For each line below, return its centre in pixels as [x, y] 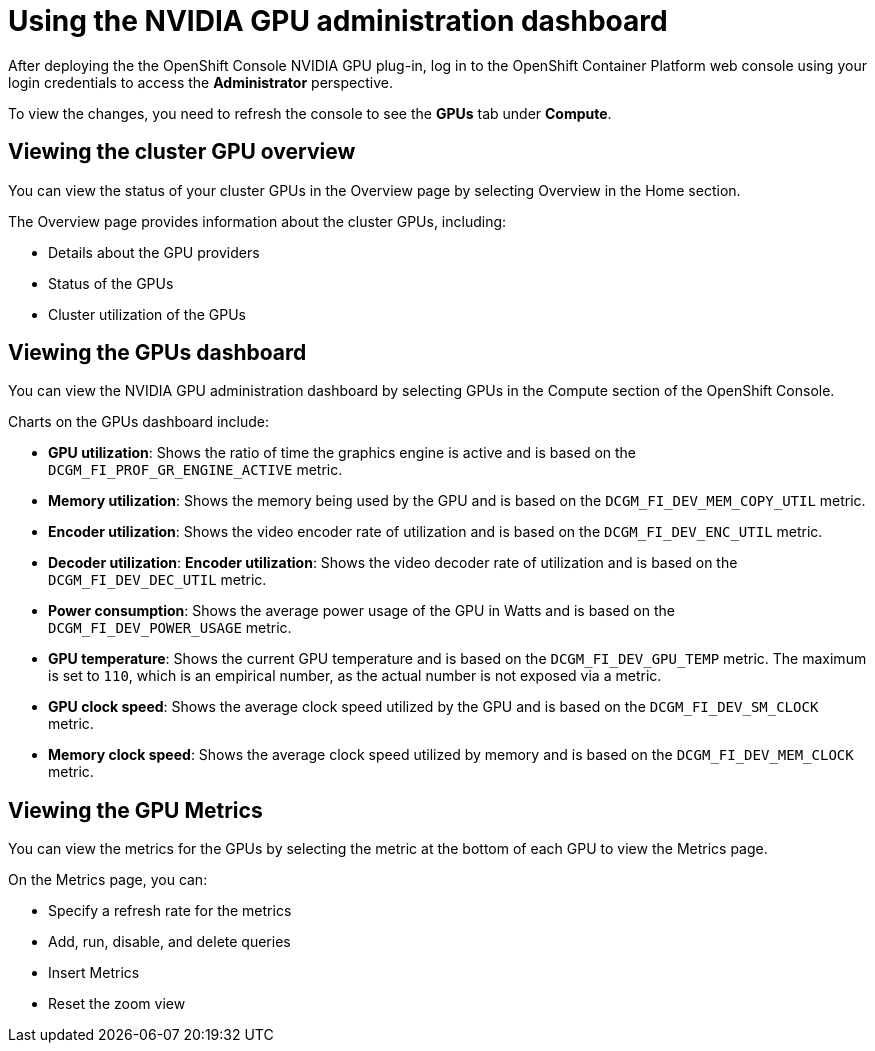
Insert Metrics [94, 973]
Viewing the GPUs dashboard [157, 353]
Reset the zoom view [117, 1004]
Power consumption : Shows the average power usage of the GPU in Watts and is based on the [361, 611]
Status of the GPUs [111, 283]
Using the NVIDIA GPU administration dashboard [338, 21]
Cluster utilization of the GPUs [147, 314]
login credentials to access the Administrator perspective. [200, 82]
